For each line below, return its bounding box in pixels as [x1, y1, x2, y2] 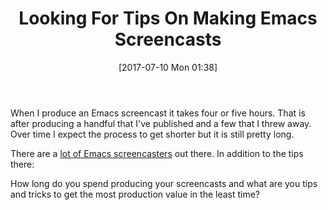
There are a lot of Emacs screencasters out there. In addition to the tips [10, 147, 304, 159]
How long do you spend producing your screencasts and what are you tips [10, 177, 318, 189]
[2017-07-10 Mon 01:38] [118, 61, 218, 73]
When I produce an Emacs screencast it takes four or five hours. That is [10, 107, 306, 119]
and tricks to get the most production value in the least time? [10, 188, 261, 200]
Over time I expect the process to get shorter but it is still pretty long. [10, 128, 295, 140]
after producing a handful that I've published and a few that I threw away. [10, 117, 312, 129]
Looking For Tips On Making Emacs [18, 7, 318, 30]
